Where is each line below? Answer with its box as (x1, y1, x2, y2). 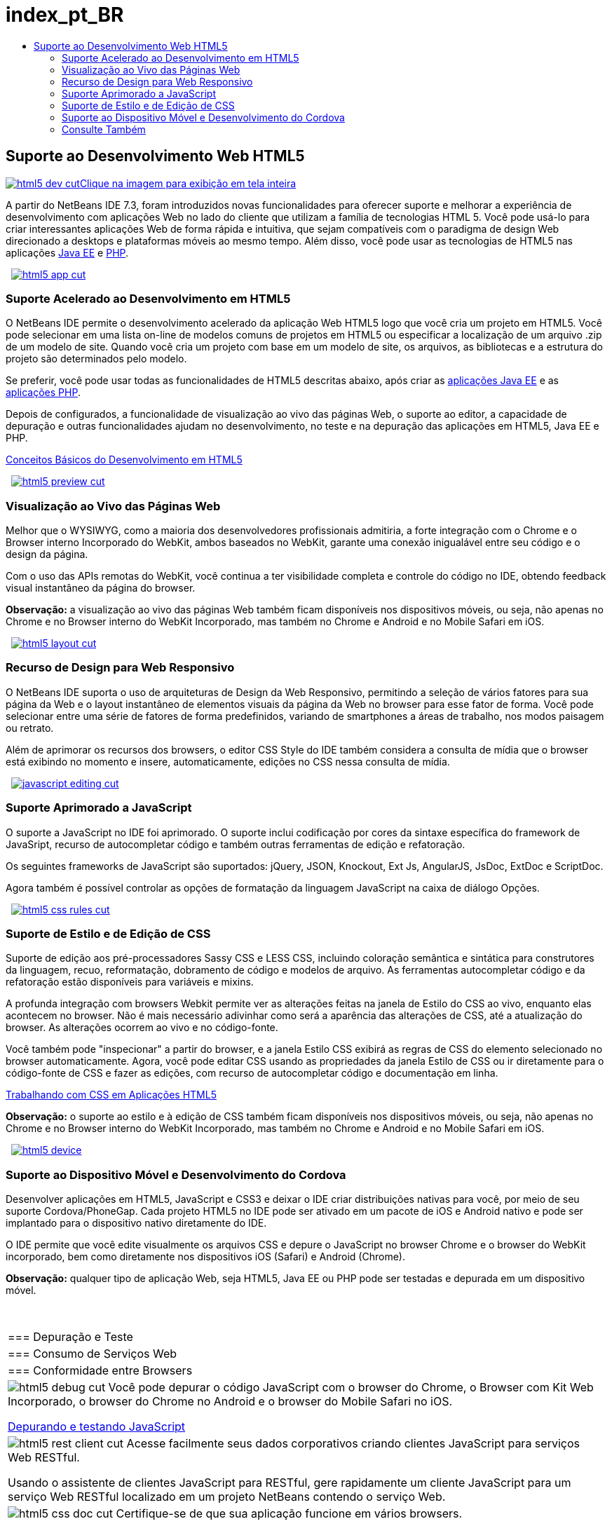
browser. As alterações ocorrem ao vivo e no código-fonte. (6, 1021, 278, 1034)
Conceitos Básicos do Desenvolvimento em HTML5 (6, 454, 243, 466)
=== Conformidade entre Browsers (8, 1363, 193, 1378)
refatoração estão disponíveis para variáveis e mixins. (6, 976, 254, 988)
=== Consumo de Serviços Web (8, 1347, 177, 1361)
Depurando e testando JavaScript (8, 1419, 186, 1434)
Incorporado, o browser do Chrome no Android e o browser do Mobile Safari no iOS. (8, 1394, 453, 1409)
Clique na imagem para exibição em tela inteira (79, 177, 297, 189)
